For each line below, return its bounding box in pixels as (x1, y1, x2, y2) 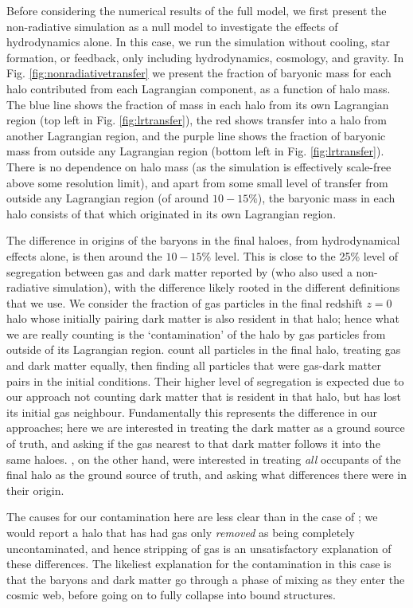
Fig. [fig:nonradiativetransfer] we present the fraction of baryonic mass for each (6, 65, 392, 81)
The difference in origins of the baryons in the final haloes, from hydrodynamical (6, 232, 400, 249)
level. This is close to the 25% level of (214, 247, 398, 264)
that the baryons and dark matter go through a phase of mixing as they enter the (6, 571, 405, 587)
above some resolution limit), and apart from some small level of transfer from (6, 174, 388, 190)
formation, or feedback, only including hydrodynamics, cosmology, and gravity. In (6, 49, 404, 65)
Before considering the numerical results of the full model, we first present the (6, 2, 387, 18)
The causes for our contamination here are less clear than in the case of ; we (6, 508, 378, 525)
